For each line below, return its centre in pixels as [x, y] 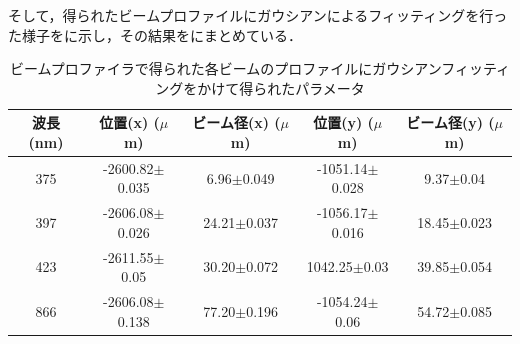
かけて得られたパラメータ [281, 87]
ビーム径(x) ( [236, 122]
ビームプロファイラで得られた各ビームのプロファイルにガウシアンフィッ [246, 68]
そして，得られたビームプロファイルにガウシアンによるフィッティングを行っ [258, 15]
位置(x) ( [129, 122]
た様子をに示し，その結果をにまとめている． [155, 34]
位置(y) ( [343, 122]
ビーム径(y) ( [450, 122]
